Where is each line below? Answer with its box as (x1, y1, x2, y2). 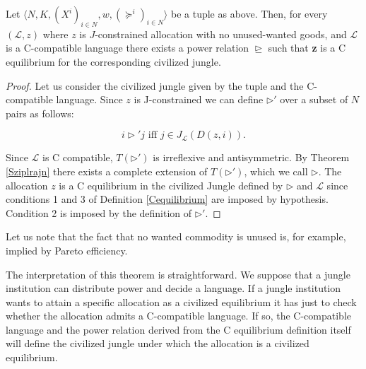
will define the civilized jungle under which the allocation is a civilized (6, 336, 309, 351)
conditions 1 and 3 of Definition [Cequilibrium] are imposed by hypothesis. (6, 192, 329, 206)
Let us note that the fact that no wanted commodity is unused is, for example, (6, 229, 346, 244)
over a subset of (280, 92, 348, 107)
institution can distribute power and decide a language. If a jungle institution (6, 281, 341, 295)
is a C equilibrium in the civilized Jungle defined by (59, 177, 283, 192)
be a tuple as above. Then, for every (170, 6, 328, 20)
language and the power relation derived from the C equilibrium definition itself (6, 322, 351, 336)
